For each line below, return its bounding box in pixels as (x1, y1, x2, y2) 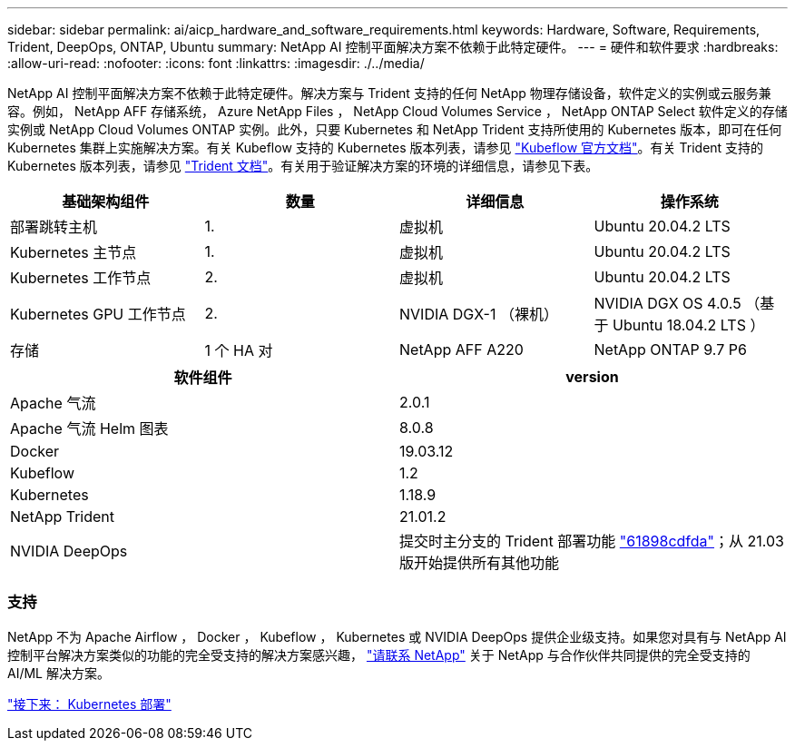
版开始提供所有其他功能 (399, 554, 560, 572)
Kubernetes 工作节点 (10, 269, 152, 287)
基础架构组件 (62, 192, 150, 211)
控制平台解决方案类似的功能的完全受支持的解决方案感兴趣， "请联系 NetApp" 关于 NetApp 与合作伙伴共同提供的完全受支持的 (7, 646, 751, 663)
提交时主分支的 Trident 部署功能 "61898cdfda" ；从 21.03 (399, 532, 784, 550)
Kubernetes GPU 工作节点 (10, 305, 186, 323)
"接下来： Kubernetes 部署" (7, 695, 172, 712)
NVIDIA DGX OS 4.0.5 (594, 294, 741, 312)
